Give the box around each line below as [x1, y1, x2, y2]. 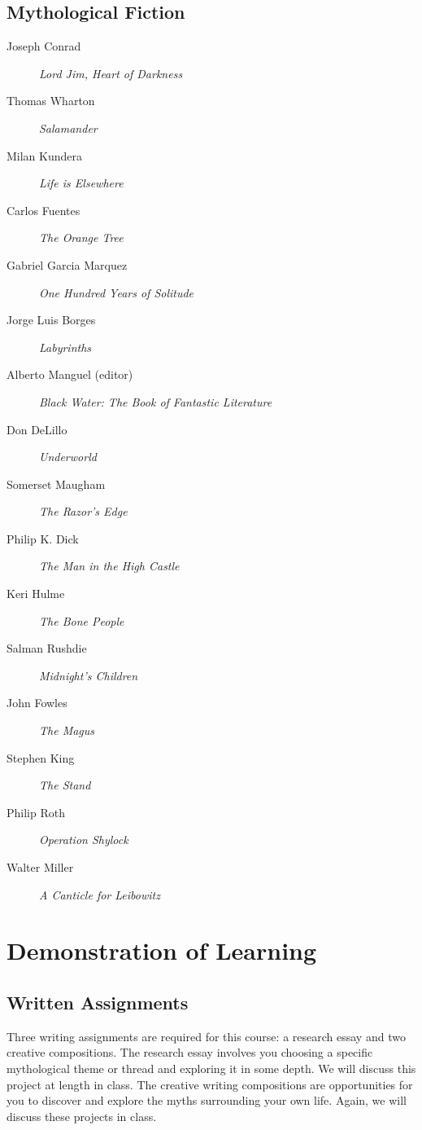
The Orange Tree [39, 229, 124, 246]
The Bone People [39, 612, 124, 629]
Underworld [39, 448, 97, 465]
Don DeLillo [7, 420, 67, 437]
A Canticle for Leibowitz [39, 886, 160, 903]
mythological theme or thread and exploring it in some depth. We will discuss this [7, 1059, 416, 1076]
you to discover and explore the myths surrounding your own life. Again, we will [7, 1092, 407, 1109]
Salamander [39, 119, 98, 136]
